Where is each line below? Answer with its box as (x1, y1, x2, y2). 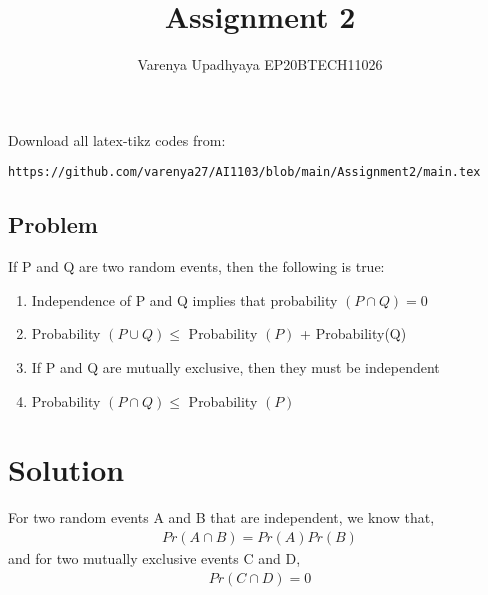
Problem (8, 209, 98, 240)
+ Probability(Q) (300, 323, 407, 344)
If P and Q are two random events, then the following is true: (8, 256, 385, 277)
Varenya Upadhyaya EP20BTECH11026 (137, 54, 383, 75)
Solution (8, 449, 125, 490)
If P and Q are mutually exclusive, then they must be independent (31, 356, 440, 377)
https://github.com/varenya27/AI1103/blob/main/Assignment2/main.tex (8, 165, 481, 180)
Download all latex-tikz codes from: (8, 129, 226, 150)
